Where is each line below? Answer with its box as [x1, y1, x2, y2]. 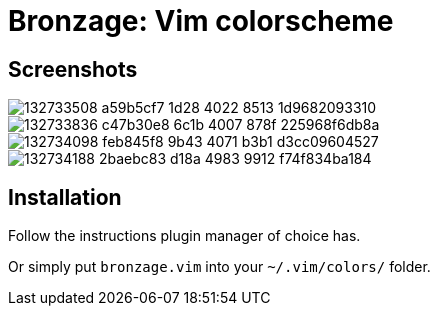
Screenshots [8, 56, 138, 82]
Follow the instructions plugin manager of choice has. [8, 227, 361, 245]
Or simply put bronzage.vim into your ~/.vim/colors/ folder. [8, 258, 431, 276]
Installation [8, 184, 122, 210]
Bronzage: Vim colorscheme [8, 4, 394, 38]
